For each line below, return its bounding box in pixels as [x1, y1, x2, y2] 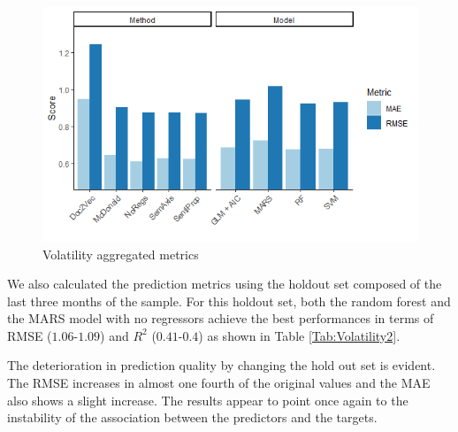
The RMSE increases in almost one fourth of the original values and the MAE [7, 374, 431, 392]
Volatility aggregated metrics [42, 244, 199, 263]
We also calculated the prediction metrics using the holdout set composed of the [7, 274, 442, 293]
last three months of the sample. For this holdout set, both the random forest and [7, 291, 451, 310]
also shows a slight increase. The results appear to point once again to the [7, 390, 408, 409]
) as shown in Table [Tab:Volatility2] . [198, 326, 401, 344]
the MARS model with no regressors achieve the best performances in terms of [7, 309, 434, 328]
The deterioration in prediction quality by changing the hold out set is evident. [7, 356, 436, 374]
